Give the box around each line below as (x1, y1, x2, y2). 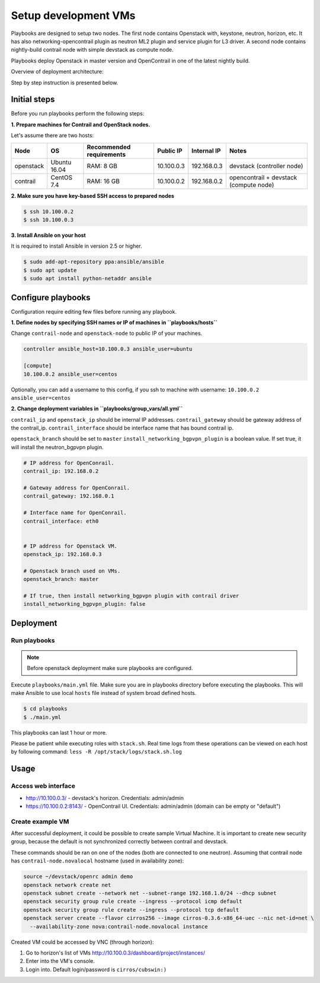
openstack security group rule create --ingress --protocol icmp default (23, 898, 242, 905)
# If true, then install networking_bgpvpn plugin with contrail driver (23, 593, 239, 599)
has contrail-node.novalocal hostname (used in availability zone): (11, 857, 184, 864)
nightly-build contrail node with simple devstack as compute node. (11, 46, 174, 53)
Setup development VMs (11, 9, 136, 22)
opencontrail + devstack (229, 173, 297, 181)
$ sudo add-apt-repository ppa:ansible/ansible (23, 258, 164, 265)
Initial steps (11, 94, 55, 105)
